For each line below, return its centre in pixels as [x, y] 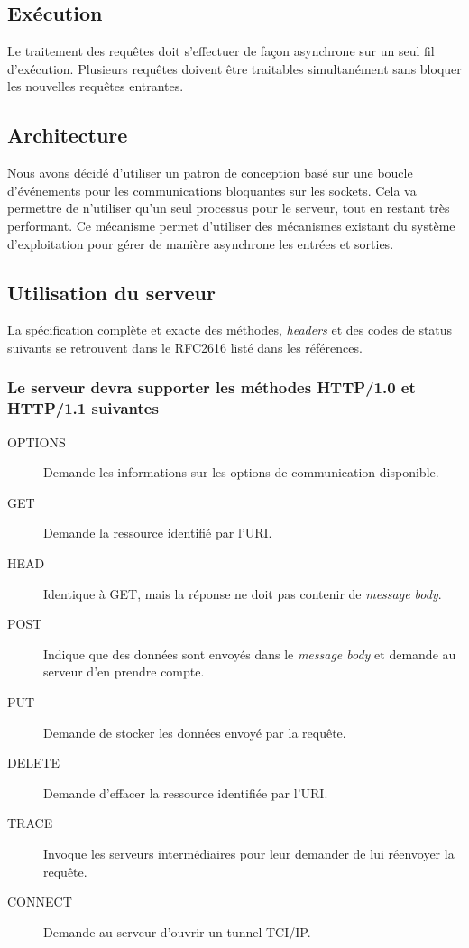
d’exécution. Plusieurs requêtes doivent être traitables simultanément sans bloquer [234, 68]
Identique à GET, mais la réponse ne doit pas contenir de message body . [243, 593]
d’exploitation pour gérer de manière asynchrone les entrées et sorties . [201, 243]
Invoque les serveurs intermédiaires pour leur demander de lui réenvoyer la [249, 853]
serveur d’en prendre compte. [124, 672]
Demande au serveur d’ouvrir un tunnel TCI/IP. [177, 931]
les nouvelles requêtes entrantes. [96, 86]
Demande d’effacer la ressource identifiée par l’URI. [186, 792]
